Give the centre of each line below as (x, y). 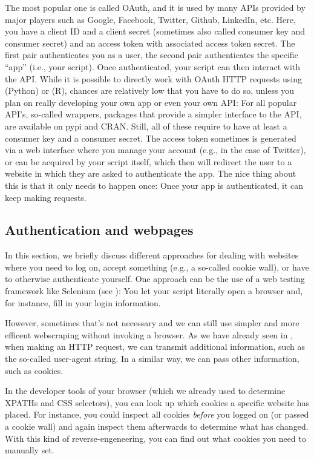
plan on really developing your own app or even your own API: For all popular (151, 102)
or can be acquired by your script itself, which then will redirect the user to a (149, 161)
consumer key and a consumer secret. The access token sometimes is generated (151, 138)
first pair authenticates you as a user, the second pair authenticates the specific (152, 55)
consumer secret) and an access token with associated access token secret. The (150, 43)
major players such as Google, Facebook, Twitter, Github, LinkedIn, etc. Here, (150, 19)
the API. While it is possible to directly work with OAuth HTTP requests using (153, 78)
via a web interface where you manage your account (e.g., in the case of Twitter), (155, 150)
